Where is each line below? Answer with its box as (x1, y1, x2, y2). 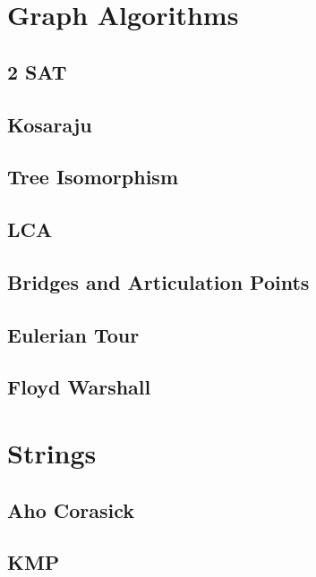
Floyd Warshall (7, 373, 151, 401)
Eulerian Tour (7, 320, 140, 348)
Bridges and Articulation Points (7, 267, 310, 295)
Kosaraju (7, 110, 92, 138)
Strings (7, 435, 97, 471)
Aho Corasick (7, 496, 135, 523)
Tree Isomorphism (7, 163, 179, 191)
